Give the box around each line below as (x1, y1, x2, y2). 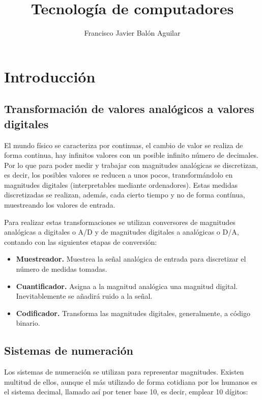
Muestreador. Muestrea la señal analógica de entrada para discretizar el (16, 253, 246, 264)
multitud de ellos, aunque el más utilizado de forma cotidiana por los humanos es (4, 376, 257, 387)
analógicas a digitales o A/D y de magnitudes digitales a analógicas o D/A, (4, 226, 239, 237)
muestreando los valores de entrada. (4, 199, 115, 210)
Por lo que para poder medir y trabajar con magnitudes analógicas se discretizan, (4, 159, 258, 170)
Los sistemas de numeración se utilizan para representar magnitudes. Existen (4, 366, 244, 377)
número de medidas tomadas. (16, 264, 107, 274)
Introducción (4, 66, 96, 87)
